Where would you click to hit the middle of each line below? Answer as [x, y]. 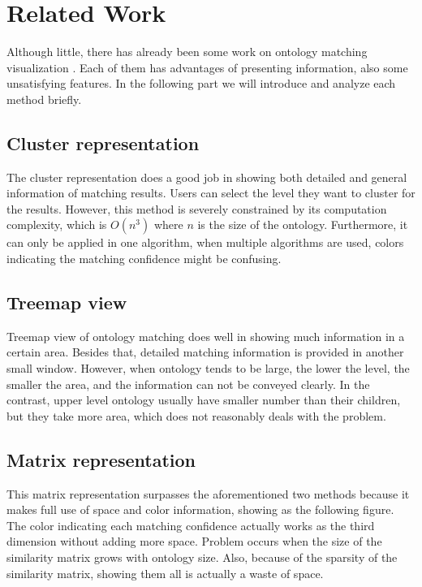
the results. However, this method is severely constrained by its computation [197, 208]
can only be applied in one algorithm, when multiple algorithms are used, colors [205, 242]
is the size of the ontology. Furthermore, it [303, 224]
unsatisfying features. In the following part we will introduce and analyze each [201, 83]
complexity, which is [57, 224]
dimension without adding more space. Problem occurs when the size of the [194, 541]
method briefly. [44, 99]
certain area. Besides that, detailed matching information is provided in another [205, 352]
